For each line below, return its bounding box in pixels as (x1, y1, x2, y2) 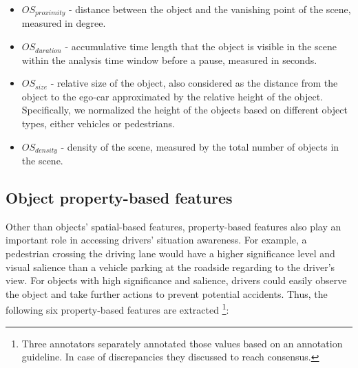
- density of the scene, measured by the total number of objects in (61, 139, 339, 153)
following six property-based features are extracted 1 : (6, 301, 229, 317)
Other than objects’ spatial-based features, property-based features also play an (6, 219, 341, 233)
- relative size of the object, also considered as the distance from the (50, 76, 338, 90)
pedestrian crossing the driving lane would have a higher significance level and (6, 246, 335, 261)
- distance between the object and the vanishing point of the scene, (69, 2, 351, 16)
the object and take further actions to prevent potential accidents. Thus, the (6, 286, 328, 301)
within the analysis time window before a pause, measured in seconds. (21, 52, 317, 67)
